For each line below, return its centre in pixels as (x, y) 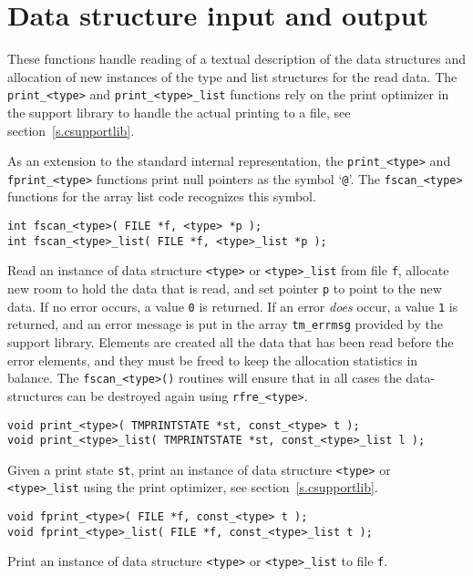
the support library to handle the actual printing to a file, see (179, 112)
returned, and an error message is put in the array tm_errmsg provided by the (226, 324)
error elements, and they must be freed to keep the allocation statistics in (213, 360)
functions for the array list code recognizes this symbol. (162, 196)
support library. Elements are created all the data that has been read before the (231, 342)
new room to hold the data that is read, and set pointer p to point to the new (225, 288)
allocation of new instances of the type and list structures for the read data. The (232, 76)
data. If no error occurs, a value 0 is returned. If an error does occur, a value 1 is (233, 306)
